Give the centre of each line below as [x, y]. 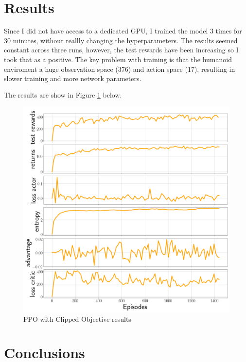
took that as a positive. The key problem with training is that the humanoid [118, 59]
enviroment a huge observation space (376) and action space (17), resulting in [120, 69]
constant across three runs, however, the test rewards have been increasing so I [121, 50]
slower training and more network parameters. [73, 78]
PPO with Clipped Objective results [77, 319]
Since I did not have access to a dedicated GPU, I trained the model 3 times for [123, 31]
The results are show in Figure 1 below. [63, 94]
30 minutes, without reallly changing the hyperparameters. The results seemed [121, 40]
